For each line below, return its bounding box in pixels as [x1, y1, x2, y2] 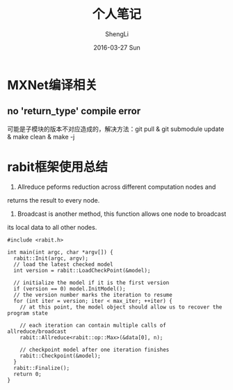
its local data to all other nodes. [7, 223, 97, 231]
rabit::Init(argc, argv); [13, 255, 89, 262]
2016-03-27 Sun [93, 43, 140, 52]
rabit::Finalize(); [13, 364, 70, 371]
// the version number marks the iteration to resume [13, 291, 172, 298]
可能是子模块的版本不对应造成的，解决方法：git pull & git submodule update [7, 125, 225, 133]
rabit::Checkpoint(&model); [19, 352, 101, 359]
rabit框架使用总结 [7, 159, 108, 175]
